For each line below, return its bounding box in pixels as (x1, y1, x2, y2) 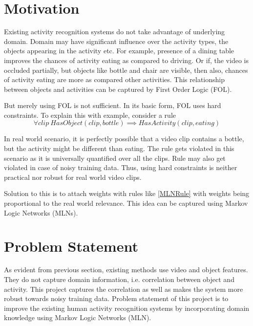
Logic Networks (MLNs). (4, 207, 78, 217)
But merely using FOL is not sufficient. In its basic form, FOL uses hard (4, 100, 221, 110)
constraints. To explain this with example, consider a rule (4, 109, 176, 120)
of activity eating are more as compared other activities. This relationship (4, 74, 225, 85)
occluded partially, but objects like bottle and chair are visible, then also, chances (4, 65, 248, 75)
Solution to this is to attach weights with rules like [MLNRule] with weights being (4, 188, 250, 198)
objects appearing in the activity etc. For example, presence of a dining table (4, 45, 234, 56)
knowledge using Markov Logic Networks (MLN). (4, 312, 151, 323)
